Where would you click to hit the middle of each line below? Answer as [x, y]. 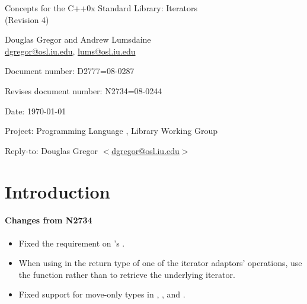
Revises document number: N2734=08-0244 [84, 90]
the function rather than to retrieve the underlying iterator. [127, 274]
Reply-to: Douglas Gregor [51, 150]
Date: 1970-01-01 [36, 111]
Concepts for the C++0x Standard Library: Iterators [101, 8]
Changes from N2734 [49, 220]
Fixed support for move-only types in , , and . [102, 294]
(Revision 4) [27, 19]
